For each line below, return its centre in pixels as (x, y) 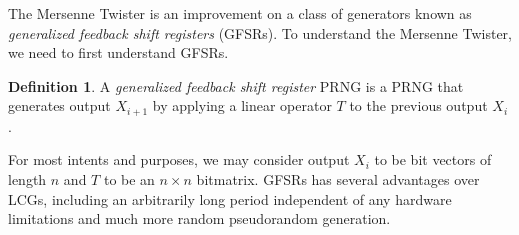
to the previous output (418, 105)
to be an (129, 179)
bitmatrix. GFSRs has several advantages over (338, 179)
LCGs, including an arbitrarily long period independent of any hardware (230, 198)
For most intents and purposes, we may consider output (179, 159)
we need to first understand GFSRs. (118, 52)
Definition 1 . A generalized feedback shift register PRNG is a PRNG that (236, 85)
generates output (59, 105)
